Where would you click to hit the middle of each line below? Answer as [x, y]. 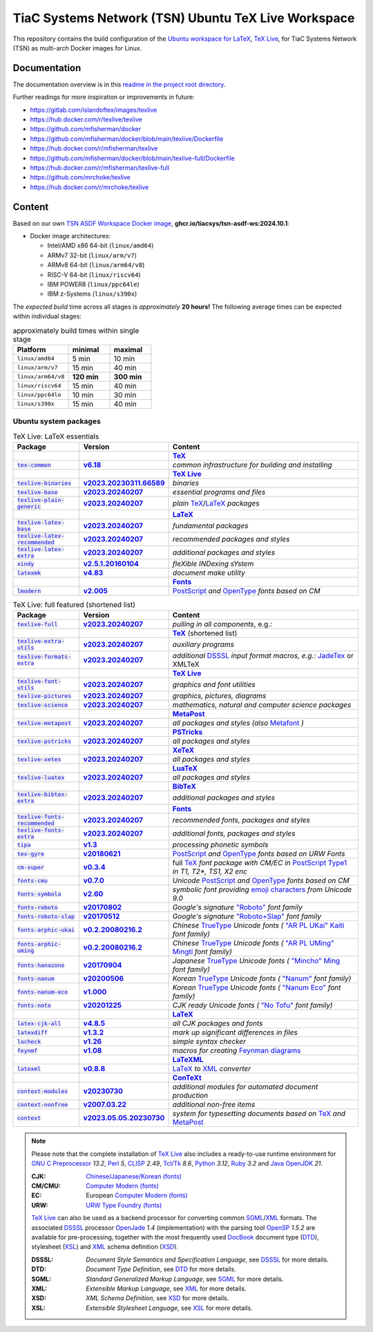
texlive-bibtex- [42, 794]
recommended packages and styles [231, 539]
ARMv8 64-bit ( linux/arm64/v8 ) [96, 265]
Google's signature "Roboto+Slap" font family [247, 916]
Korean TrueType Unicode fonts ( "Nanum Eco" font [257, 987]
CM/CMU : [46, 1186]
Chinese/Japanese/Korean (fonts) [134, 1176]
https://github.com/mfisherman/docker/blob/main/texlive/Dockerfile [127, 139]
